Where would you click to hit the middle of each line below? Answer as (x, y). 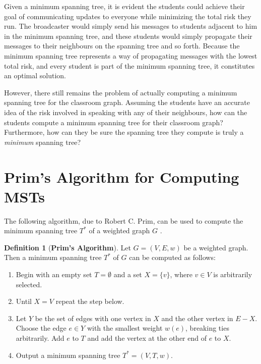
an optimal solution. (35, 75)
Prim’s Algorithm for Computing (122, 176)
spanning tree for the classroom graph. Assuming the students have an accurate (127, 102)
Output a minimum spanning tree (68, 355)
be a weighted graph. (216, 247)
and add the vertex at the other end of (147, 337)
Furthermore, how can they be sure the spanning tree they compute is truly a (124, 132)
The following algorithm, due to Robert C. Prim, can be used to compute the (124, 220)
